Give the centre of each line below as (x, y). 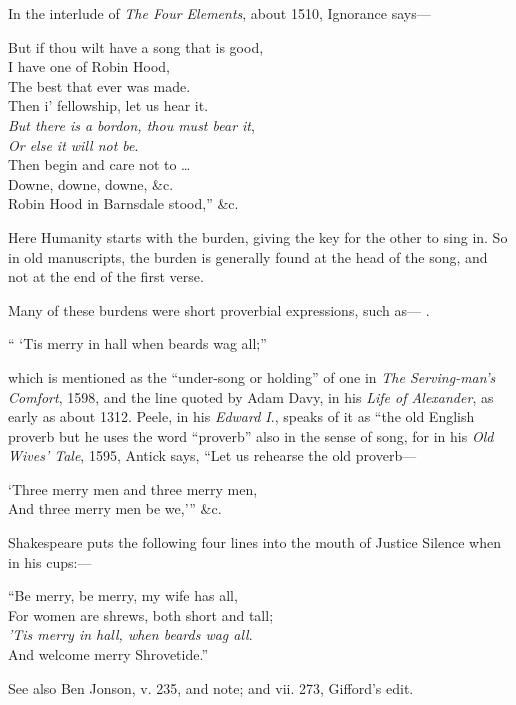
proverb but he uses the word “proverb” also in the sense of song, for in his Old (251, 435)
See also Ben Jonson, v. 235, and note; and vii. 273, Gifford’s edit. (211, 687)
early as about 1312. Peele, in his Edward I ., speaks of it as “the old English (241, 416)
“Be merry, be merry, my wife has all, (123, 595)
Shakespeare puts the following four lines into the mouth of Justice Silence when (254, 542)
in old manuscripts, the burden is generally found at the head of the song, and (248, 256)
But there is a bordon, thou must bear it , (131, 124)
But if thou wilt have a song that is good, (136, 46)
